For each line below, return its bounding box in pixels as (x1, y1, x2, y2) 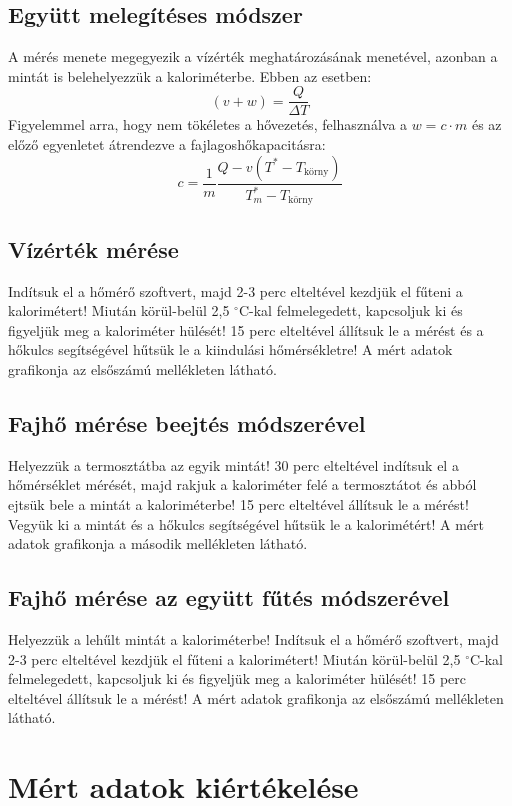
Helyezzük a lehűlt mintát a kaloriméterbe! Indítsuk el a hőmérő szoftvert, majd (8, 629, 499, 650)
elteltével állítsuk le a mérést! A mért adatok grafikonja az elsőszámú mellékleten (8, 687, 504, 708)
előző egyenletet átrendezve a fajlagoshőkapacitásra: (8, 134, 326, 155)
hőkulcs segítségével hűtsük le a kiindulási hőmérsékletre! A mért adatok (8, 339, 453, 360)
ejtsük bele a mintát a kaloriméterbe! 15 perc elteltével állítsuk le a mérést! (8, 494, 469, 515)
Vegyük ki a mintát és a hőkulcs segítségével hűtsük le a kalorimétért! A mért (8, 513, 485, 534)
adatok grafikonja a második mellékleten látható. (8, 533, 308, 554)
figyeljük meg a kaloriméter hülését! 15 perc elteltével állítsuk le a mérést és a (8, 319, 484, 340)
